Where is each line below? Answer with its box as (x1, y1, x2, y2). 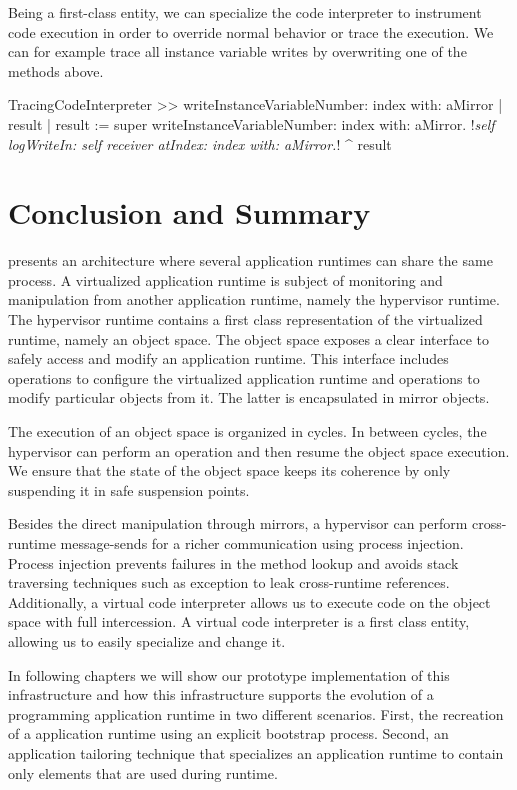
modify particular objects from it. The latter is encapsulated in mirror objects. (8, 387, 490, 408)
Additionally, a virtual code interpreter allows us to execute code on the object (8, 591, 491, 612)
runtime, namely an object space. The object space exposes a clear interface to (8, 328, 490, 349)
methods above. (8, 60, 104, 81)
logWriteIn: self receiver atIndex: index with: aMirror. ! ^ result (8, 133, 392, 154)
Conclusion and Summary (8, 192, 371, 233)
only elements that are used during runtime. (8, 762, 278, 783)
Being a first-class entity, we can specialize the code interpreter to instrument (8, 2, 482, 22)
